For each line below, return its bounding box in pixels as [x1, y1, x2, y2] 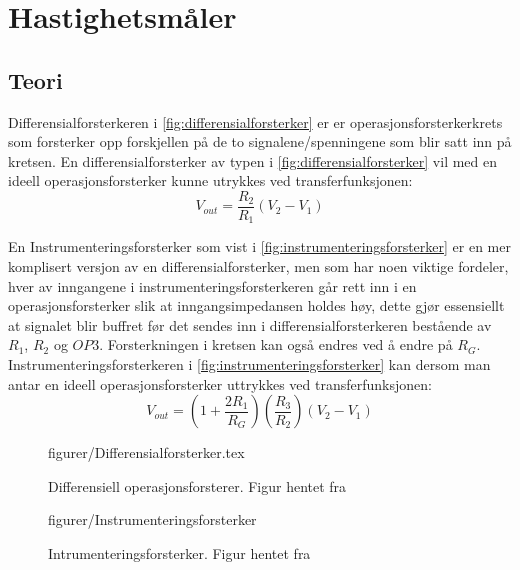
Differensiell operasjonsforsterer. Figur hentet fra [48, 475, 347, 496]
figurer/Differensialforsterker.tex [48, 442, 245, 463]
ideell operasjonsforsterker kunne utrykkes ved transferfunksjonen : [8, 170, 413, 191]
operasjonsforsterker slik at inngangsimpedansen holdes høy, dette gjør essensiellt [8, 295, 505, 316]
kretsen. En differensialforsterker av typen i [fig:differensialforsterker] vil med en [8, 150, 498, 171]
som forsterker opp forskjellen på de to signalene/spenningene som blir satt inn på [8, 131, 512, 152]
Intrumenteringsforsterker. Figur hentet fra [48, 543, 311, 563]
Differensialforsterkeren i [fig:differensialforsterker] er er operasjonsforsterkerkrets [8, 111, 503, 132]
